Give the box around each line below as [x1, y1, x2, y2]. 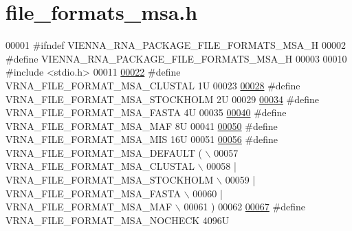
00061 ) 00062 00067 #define [184, 199, 305, 214]
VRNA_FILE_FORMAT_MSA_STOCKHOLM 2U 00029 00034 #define [5, 91, 320, 106]
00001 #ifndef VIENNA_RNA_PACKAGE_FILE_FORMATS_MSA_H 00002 [5, 38, 346, 52]
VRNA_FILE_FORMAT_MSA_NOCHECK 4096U [5, 212, 230, 227]
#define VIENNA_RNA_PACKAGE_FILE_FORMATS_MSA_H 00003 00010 [5, 51, 347, 65]
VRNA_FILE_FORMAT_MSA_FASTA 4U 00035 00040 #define [5, 105, 287, 120]
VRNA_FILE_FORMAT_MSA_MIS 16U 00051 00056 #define [5, 132, 278, 146]
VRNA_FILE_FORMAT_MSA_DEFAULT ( [5, 145, 202, 159]
